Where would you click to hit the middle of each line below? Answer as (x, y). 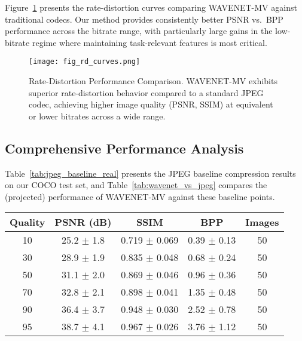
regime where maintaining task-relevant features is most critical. (150, 42)
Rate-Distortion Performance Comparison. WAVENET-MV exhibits (153, 81)
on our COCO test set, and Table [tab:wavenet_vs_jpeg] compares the (136, 185)
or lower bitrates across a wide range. (97, 116)
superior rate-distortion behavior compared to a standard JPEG (146, 92)
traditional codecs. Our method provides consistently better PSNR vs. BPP (144, 19)
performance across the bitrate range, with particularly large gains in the (139, 31)
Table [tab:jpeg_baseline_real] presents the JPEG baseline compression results (150, 173)
